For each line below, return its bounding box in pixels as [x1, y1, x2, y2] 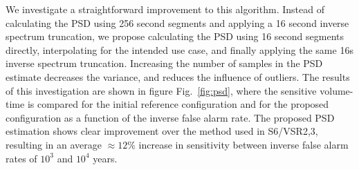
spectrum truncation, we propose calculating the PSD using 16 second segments [6, 29, 344, 44]
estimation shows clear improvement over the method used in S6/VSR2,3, [6, 124, 318, 138]
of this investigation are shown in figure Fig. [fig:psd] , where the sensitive [6, 83, 317, 97]
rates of [6, 151, 37, 165]
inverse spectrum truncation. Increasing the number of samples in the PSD [6, 56, 323, 70]
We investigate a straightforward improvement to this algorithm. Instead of [6, 2, 324, 16]
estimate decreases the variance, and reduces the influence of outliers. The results [6, 69, 350, 84]
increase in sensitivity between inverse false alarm [138, 137, 349, 151]
